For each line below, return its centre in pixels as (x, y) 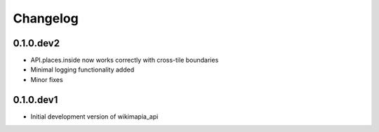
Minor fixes (47, 79)
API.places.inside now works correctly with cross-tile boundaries (125, 60)
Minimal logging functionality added (82, 70)
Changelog (46, 18)
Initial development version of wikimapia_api (94, 117)
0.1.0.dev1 (35, 99)
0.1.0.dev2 (36, 43)
